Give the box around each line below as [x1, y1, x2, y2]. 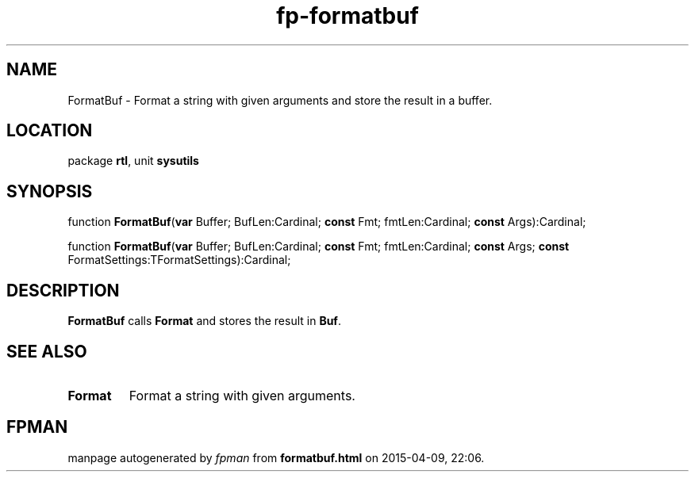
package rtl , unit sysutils [67, 154, 199, 168]
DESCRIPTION [6, 280, 120, 300]
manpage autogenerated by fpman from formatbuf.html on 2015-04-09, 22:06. [67, 450, 485, 465]
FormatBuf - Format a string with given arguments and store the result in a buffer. [67, 93, 493, 107]
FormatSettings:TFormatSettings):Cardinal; [67, 253, 291, 267]
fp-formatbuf [276, 2, 419, 29]
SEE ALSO [6, 341, 87, 361]
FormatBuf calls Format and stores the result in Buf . [67, 314, 341, 328]
